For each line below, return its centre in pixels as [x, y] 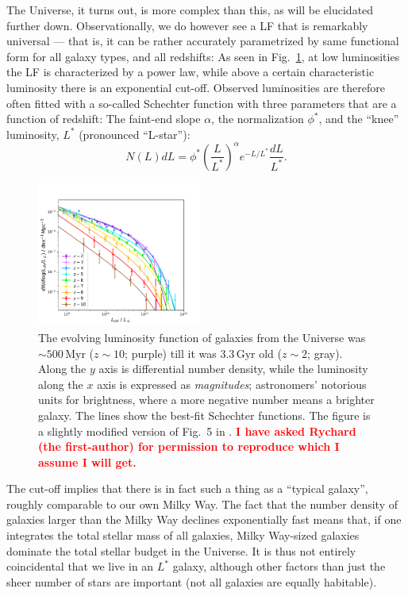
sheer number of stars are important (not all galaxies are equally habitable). [192, 581]
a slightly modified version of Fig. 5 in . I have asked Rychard [197, 431]
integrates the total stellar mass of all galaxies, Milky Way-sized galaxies [183, 535]
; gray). [325, 353]
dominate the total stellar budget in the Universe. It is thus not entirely [181, 550]
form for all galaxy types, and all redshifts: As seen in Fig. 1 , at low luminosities [203, 56]
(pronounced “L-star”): [135, 134]
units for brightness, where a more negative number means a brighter [206, 400]
